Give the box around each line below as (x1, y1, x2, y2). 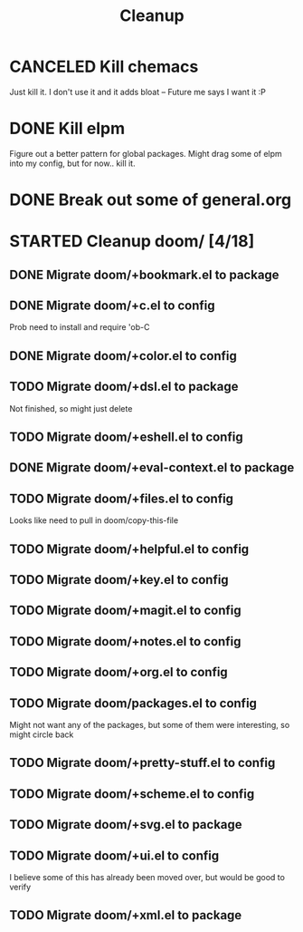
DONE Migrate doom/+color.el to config (9, 348, 237, 364)
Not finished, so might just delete (9, 403, 133, 413)
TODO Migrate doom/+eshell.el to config (9, 430, 243, 445)
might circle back (9, 729, 74, 740)
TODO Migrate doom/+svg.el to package (9, 817, 242, 832)
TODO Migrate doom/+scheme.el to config (9, 786, 255, 801)
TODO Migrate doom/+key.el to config (9, 572, 229, 587)
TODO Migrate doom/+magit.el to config (9, 603, 241, 618)
